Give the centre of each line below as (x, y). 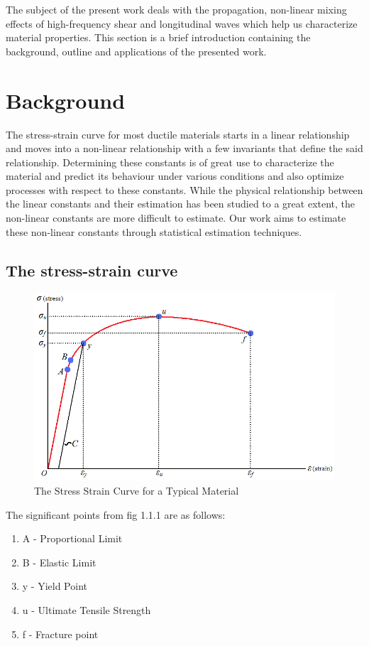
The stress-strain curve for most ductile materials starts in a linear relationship (178, 134)
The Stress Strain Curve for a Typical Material (137, 491)
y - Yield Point (55, 586)
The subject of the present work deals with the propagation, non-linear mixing (176, 9)
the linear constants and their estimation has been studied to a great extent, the (181, 204)
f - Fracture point (60, 634)
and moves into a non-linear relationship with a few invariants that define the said (184, 148)
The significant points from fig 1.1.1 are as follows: (116, 514)
